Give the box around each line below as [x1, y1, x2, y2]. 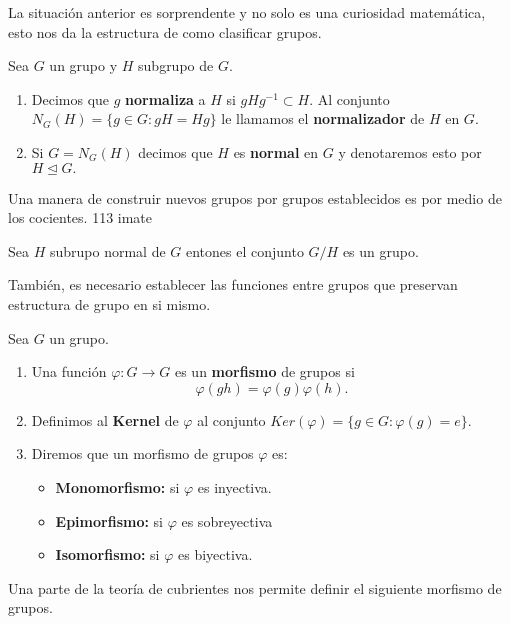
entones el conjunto [186, 240, 304, 261]
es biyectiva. [177, 544, 253, 565]
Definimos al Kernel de [31, 409, 179, 430]
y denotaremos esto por [338, 141, 482, 162]
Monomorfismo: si [55, 476, 180, 497]
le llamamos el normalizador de [221, 108, 425, 129]
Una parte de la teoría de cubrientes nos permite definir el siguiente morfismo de [8, 577, 502, 598]
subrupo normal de [49, 240, 166, 261]
